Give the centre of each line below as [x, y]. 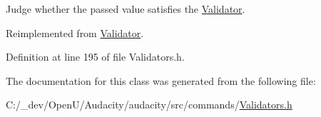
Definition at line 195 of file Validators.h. [95, 57]
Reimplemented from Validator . [75, 32]
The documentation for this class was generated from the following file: [161, 80]
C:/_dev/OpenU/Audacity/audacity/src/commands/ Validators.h [149, 105]
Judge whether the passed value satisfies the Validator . [126, 9]
